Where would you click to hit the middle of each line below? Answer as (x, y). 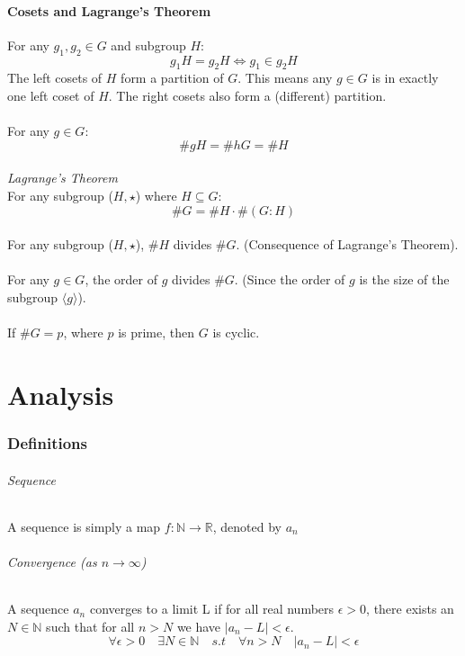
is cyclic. (236, 332)
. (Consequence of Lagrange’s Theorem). (347, 244)
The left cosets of (55, 78)
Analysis (61, 394)
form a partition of (172, 78)
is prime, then (156, 332)
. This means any (285, 78)
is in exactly (405, 78)
